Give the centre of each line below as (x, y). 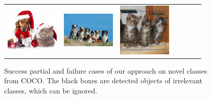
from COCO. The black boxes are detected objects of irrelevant (103, 80)
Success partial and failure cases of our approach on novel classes (106, 70)
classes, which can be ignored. (51, 91)
